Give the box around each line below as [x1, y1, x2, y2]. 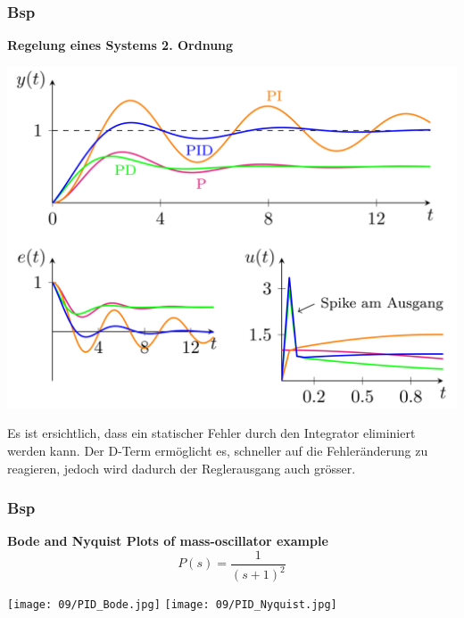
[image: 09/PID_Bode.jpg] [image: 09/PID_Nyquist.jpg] [7, 598, 337, 612]
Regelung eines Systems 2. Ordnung [7, 36, 234, 54]
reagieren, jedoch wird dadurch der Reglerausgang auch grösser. [7, 458, 356, 477]
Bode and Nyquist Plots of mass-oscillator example [7, 531, 328, 550]
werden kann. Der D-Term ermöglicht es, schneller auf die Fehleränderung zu [7, 441, 428, 459]
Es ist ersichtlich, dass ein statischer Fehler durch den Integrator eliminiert [7, 424, 416, 442]
